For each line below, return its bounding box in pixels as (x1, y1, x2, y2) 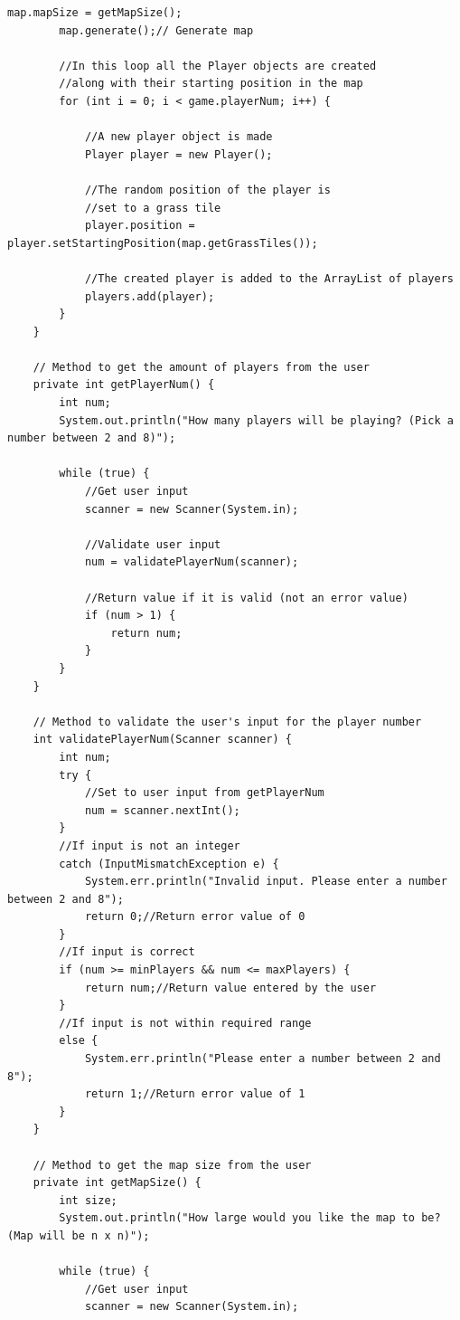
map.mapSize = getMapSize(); (7, 6, 183, 19)
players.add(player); (84, 290, 215, 303)
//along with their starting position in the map (59, 77, 363, 90)
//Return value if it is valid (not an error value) (84, 591, 408, 604)
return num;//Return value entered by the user (84, 981, 377, 994)
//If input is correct (59, 945, 195, 959)
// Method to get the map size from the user (33, 1158, 312, 1172)
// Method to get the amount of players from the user (33, 360, 370, 374)
